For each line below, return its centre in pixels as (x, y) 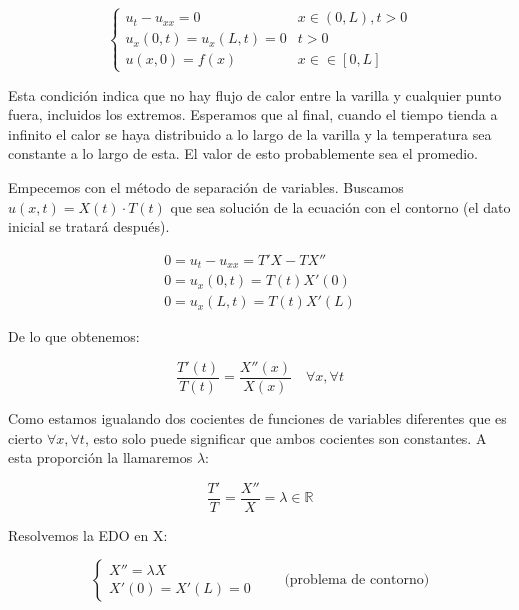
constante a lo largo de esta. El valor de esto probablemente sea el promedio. (243, 153)
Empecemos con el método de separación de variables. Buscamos (206, 186)
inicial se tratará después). (89, 226)
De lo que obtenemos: (74, 336)
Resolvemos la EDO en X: (88, 534)
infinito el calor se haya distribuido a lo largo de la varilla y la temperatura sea (250, 133)
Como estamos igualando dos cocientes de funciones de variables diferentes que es (257, 417)
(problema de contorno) (357, 580)
